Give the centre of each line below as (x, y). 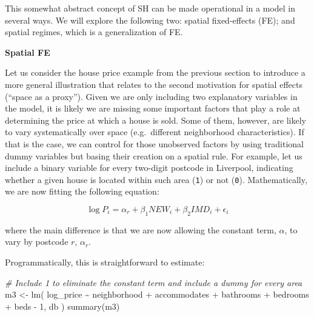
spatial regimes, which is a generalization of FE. (94, 32)
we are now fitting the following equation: (82, 191)
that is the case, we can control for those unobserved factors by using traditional (154, 143)
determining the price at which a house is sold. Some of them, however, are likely (155, 120)
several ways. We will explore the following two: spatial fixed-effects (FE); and (150, 20)
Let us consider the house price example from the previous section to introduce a (155, 72)
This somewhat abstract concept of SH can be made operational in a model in (150, 8)
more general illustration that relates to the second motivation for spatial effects (154, 84)
